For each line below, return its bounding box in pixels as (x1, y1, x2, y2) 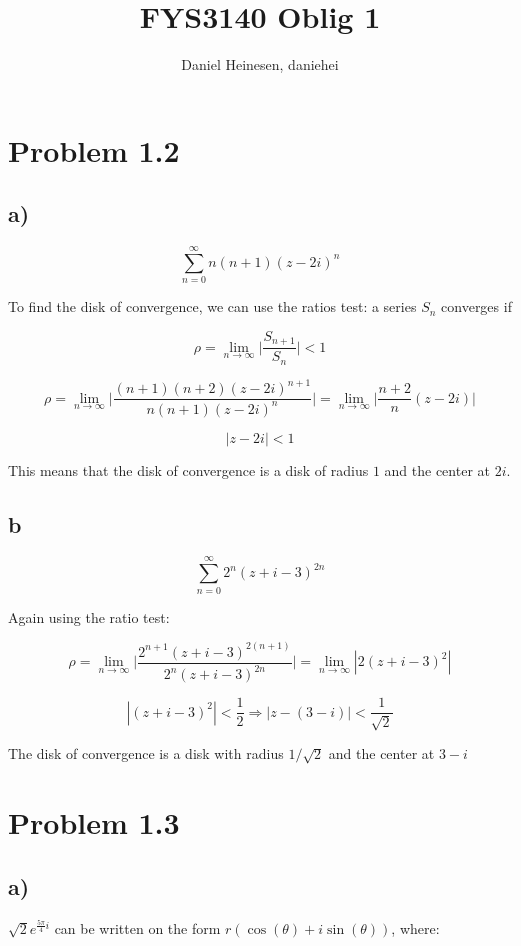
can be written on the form (54, 917, 221, 938)
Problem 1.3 (8, 802, 180, 843)
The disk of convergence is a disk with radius (8, 743, 284, 764)
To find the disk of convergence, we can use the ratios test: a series (8, 296, 417, 317)
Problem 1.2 (8, 129, 180, 170)
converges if (441, 296, 512, 317)
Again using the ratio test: (8, 606, 170, 627)
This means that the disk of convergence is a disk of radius (8, 459, 369, 480)
